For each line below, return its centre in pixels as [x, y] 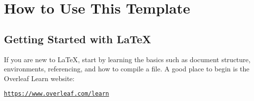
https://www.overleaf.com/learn [57, 94]
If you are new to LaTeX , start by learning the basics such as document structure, [127, 59]
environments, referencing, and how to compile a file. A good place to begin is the [127, 69]
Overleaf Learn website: [39, 78]
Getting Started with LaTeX [78, 39]
